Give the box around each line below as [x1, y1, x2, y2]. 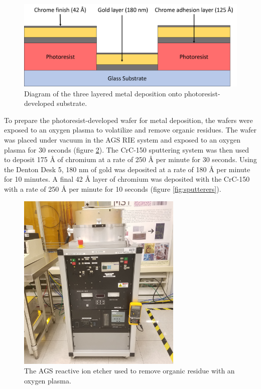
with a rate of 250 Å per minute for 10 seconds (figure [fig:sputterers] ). [4, 183, 221, 194]
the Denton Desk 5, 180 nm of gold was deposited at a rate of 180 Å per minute [4, 164, 250, 174]
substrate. [56, 98, 87, 108]
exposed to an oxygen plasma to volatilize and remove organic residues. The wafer [4, 124, 256, 135]
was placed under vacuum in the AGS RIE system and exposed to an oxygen [4, 134, 240, 145]
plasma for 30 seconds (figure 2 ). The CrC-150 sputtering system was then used [4, 144, 249, 155]
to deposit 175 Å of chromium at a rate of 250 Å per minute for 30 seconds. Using [4, 154, 257, 165]
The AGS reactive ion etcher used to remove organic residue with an [24, 365, 235, 376]
